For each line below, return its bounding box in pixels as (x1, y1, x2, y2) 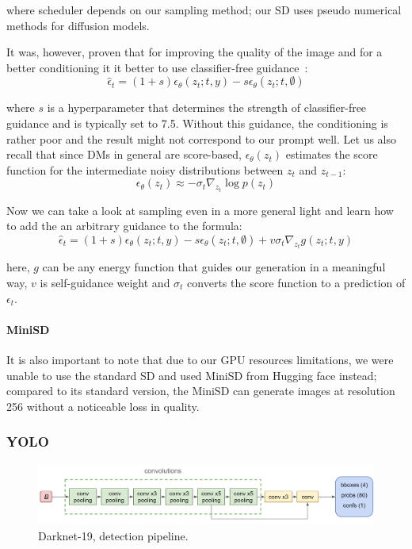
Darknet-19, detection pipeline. (38, 527, 189, 543)
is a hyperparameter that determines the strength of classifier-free (47, 99, 367, 116)
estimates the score (285, 146, 378, 163)
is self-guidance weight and (40, 274, 170, 290)
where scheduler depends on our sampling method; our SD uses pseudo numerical (6, 2, 402, 17)
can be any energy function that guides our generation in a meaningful (42, 259, 386, 275)
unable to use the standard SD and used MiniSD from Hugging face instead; (6, 367, 377, 383)
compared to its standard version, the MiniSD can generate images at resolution (6, 382, 395, 399)
